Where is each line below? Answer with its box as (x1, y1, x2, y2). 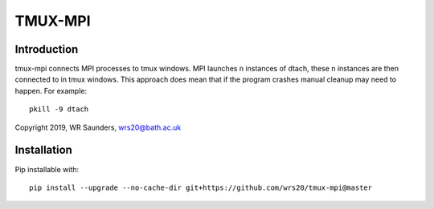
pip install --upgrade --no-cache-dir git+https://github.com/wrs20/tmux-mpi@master (29, 183, 373, 192)
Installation (14, 143, 72, 157)
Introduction (14, 42, 79, 56)
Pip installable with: (14, 164, 80, 174)
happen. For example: (14, 86, 88, 95)
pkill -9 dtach (29, 105, 89, 114)
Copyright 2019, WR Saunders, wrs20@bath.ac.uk (14, 123, 182, 132)
